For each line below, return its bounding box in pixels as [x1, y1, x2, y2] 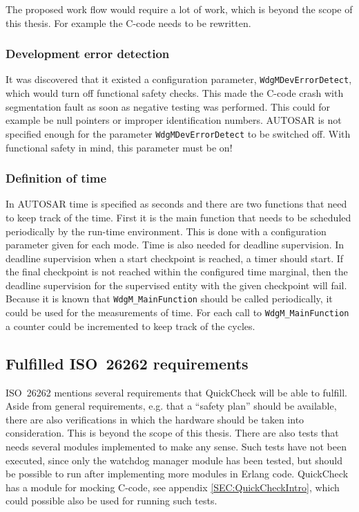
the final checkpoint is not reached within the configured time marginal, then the [6, 264, 348, 279]
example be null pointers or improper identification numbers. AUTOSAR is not [6, 113, 342, 127]
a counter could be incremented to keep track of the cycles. [6, 318, 255, 333]
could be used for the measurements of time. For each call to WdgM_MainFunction [6, 305, 349, 320]
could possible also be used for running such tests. [6, 493, 217, 508]
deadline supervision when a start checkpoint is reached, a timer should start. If [6, 250, 344, 265]
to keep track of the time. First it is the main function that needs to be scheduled [6, 210, 351, 224]
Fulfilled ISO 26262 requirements [6, 352, 249, 374]
